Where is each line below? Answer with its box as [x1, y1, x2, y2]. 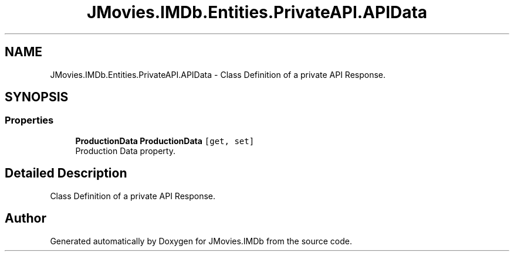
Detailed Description [5, 166, 127, 181]
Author [5, 211, 46, 226]
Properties [5, 114, 54, 127]
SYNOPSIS [5, 90, 69, 105]
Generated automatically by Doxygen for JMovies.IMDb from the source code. [50, 235, 353, 246]
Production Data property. [75, 145, 175, 156]
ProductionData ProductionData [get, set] [75, 135, 255, 146]
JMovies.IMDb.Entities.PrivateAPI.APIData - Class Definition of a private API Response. [50, 69, 386, 80]
